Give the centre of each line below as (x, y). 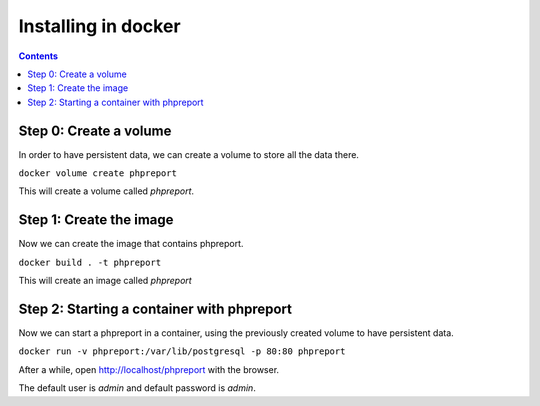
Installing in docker (99, 26)
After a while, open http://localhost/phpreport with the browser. (149, 369)
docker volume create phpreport (97, 173)
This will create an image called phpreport (105, 281)
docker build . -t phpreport (90, 262)
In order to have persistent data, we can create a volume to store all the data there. (189, 154)
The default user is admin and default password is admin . (137, 388)
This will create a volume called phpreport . (106, 191)
